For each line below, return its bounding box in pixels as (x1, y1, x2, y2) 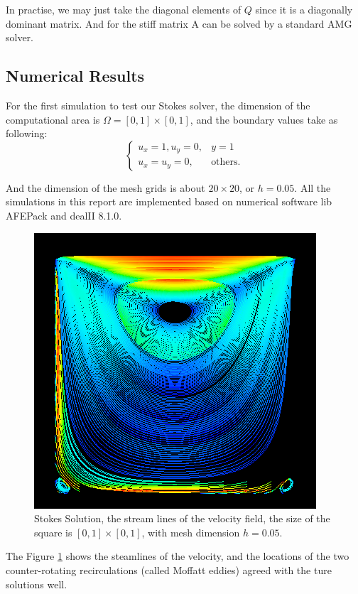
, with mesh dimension (141, 524, 240, 539)
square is (34, 524, 72, 539)
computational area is (6, 112, 100, 126)
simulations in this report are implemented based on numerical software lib (6, 194, 332, 209)
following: (6, 126, 48, 141)
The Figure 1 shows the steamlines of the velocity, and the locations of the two (6, 549, 349, 563)
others (211, 157, 238, 168)
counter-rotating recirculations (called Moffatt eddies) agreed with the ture (6, 562, 332, 577)
